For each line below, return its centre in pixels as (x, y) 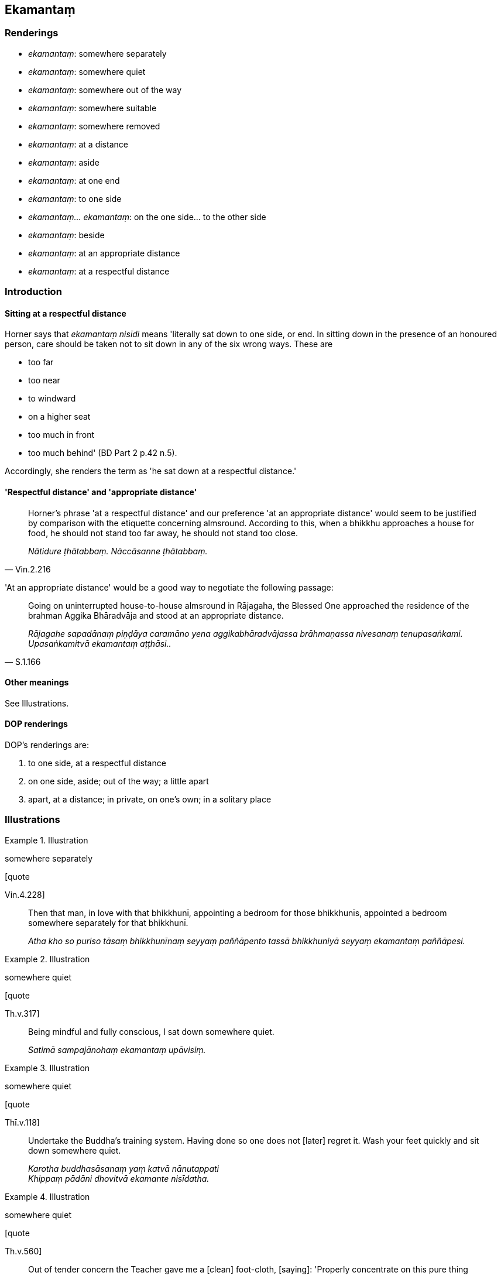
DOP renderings (36, 724)
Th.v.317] (22, 1013)
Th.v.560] (23, 1251)
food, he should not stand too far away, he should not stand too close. (163, 533)
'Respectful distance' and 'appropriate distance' (101, 492)
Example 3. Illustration (47, 1068)
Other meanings (37, 682)
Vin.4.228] (25, 894)
